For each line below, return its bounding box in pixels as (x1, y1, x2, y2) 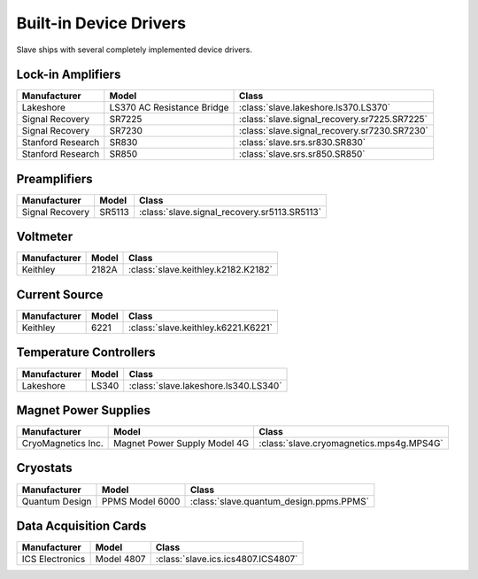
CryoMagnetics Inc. (21, 437, 104, 450)
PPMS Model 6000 (102, 495, 181, 507)
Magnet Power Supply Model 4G (113, 437, 250, 450)
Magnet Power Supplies (16, 403, 150, 418)
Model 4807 (95, 553, 146, 566)
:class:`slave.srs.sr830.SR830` (239, 136, 366, 149)
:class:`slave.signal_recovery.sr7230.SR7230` (239, 125, 428, 137)
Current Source (16, 287, 104, 302)
